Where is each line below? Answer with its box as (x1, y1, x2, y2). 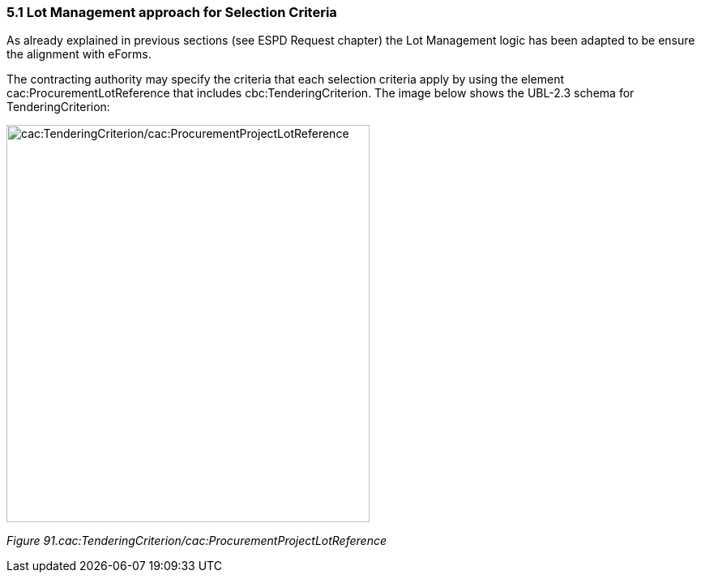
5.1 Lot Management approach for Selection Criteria (6, 4, 337, 20)
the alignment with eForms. (6, 47, 152, 62)
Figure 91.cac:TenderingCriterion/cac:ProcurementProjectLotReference (6, 534, 387, 548)
